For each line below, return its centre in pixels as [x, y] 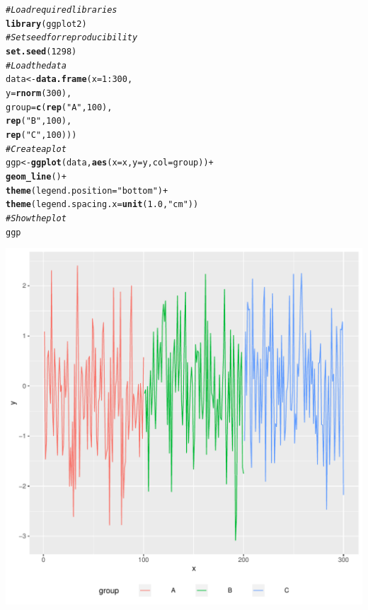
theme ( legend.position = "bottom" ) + [87, 190]
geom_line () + [36, 176]
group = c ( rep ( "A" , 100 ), [59, 107]
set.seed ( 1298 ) [41, 51]
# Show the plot [36, 218]
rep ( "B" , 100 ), [39, 121]
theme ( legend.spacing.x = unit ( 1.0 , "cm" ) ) [102, 205]
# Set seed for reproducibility [72, 38]
